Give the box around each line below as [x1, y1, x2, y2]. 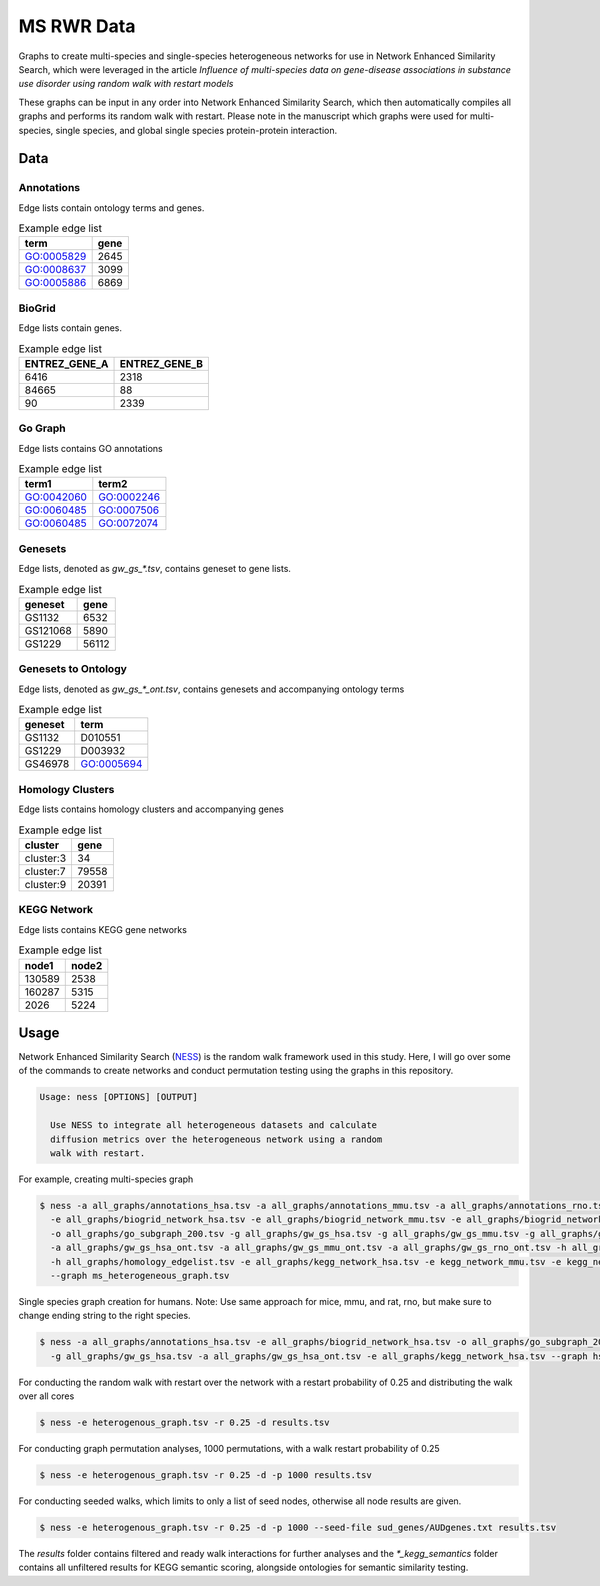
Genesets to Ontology [18, 662, 127, 676]
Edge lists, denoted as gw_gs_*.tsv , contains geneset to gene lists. [18, 563, 292, 575]
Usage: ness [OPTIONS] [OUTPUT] [39, 1091, 199, 1103]
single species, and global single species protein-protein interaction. [55, 124, 338, 136]
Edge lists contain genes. [18, 322, 122, 334]
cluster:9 [24, 878, 67, 891]
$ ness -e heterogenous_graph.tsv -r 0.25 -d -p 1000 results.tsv [39, 1469, 372, 1480]
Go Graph [18, 421, 66, 435]
